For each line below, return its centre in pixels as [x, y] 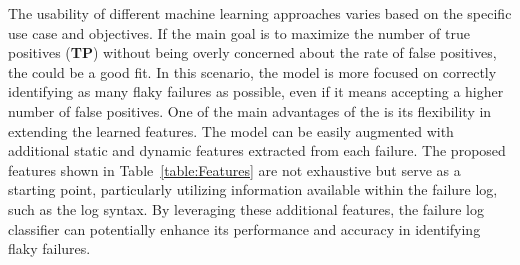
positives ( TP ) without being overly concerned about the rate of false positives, [252, 52]
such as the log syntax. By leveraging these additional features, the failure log [246, 208]
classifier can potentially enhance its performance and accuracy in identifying [244, 228]
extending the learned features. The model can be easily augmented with [231, 130]
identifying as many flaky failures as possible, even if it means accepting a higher [256, 91]
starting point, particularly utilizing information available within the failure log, [253, 189]
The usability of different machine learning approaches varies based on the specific [260, 13]
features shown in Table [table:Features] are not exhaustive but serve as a [234, 169]
